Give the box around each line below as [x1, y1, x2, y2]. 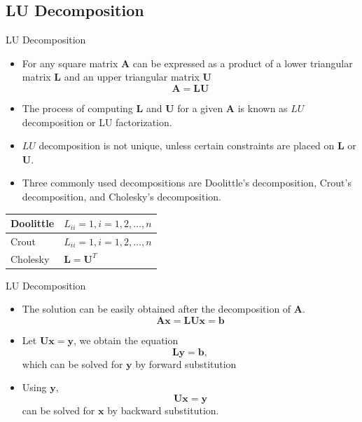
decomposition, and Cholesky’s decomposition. [22, 189, 222, 203]
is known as [237, 100, 288, 115]
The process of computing [22, 100, 133, 115]
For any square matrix [22, 55, 118, 70]
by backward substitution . [107, 402, 219, 417]
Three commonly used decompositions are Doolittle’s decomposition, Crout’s [22, 175, 351, 190]
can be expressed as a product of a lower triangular [132, 55, 353, 70]
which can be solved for [22, 356, 123, 371]
